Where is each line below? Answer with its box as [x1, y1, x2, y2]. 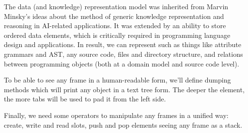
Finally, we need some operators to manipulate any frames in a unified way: [4, 110, 229, 120]
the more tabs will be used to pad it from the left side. [4, 94, 166, 104]
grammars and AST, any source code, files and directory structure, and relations [4, 49, 243, 59]
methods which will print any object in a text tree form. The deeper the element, [4, 84, 245, 94]
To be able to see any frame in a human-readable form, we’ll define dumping [4, 75, 231, 85]
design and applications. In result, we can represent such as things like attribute [4, 39, 241, 50]
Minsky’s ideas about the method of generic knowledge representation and [4, 11, 224, 21]
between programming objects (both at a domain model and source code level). [4, 58, 239, 68]
